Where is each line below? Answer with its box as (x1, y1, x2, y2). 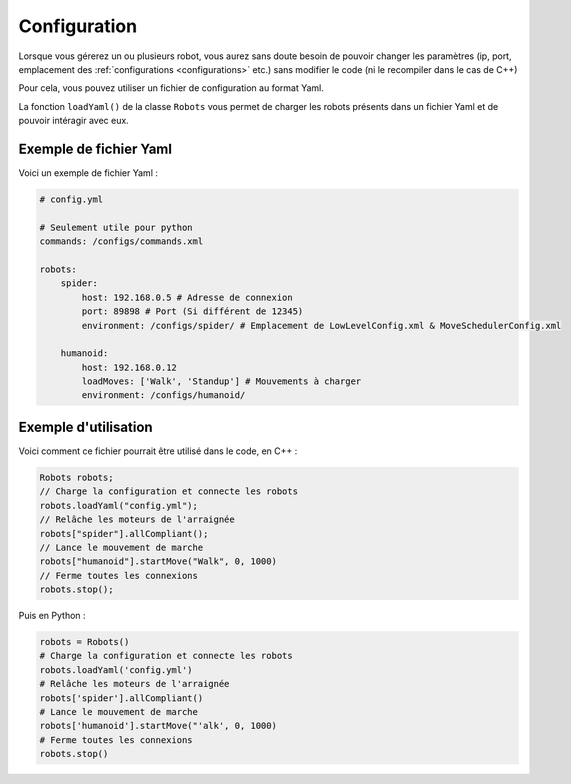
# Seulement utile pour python (39, 221, 194, 233)
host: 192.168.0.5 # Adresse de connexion (81, 291, 294, 303)
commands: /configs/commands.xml (39, 236, 204, 247)
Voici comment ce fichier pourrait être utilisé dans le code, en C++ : (18, 445, 298, 457)
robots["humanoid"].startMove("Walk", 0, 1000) (39, 556, 277, 567)
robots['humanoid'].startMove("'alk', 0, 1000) (39, 720, 277, 732)
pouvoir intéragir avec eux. (18, 115, 129, 127)
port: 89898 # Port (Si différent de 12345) (81, 306, 304, 317)
